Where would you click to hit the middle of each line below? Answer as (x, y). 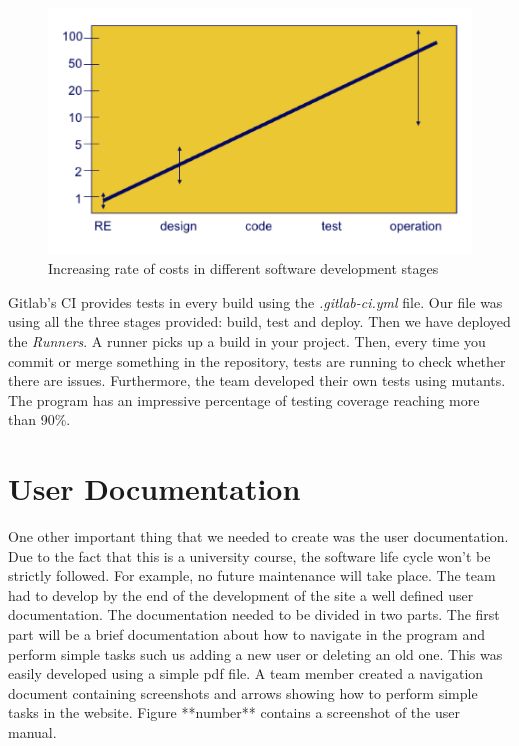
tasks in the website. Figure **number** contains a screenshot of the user (234, 712)
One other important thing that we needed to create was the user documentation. (258, 536)
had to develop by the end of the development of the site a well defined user (241, 594)
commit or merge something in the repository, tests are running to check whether (257, 360)
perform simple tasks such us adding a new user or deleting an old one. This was (255, 653)
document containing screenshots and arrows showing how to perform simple (243, 692)
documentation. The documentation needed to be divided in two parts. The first (254, 614)
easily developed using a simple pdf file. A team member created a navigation (246, 673)
